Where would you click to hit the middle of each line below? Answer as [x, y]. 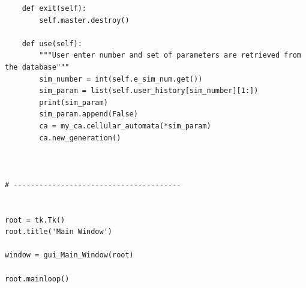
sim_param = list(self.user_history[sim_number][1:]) [149, 91]
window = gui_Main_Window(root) [69, 255]
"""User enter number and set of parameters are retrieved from [170, 55]
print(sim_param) [73, 102]
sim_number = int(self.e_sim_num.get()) [121, 79]
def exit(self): [54, 8]
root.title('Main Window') [58, 232]
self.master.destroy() [84, 20]
